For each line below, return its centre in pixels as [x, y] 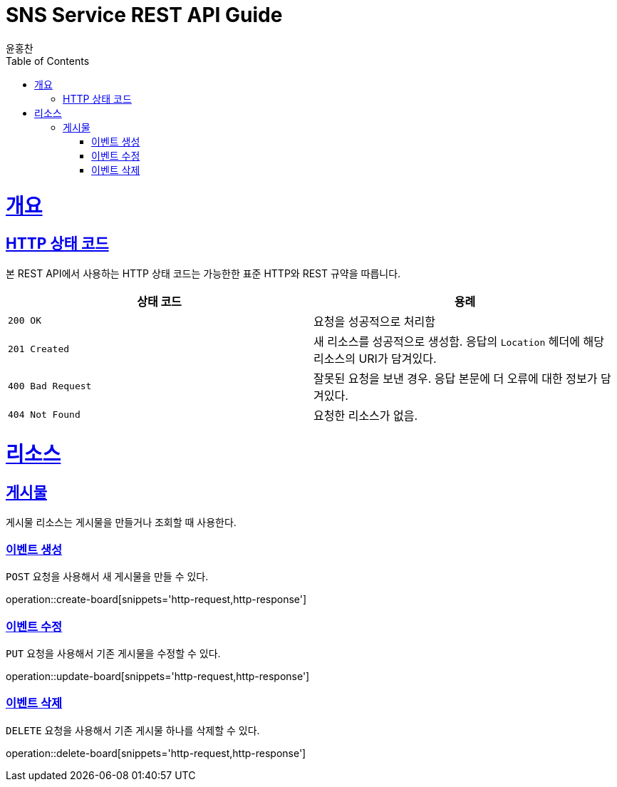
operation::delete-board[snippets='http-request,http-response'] [156, 753]
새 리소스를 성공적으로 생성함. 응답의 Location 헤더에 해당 [459, 341]
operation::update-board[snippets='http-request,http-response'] [158, 677]
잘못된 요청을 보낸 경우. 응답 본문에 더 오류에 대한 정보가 [456, 378]
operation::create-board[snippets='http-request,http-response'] [156, 600]
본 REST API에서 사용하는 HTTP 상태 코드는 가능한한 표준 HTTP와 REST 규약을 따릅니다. [203, 273]
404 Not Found [44, 415]
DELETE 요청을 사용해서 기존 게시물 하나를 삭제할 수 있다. [133, 730]
